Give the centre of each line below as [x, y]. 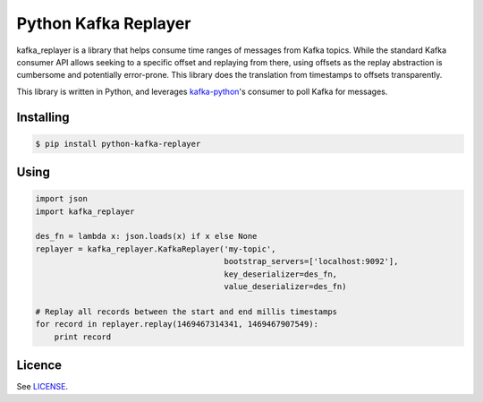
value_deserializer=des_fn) [285, 287]
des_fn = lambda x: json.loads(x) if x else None [146, 236]
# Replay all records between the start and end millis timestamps [186, 312]
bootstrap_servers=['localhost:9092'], [311, 261]
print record [83, 337]
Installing [43, 117]
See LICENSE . [42, 387]
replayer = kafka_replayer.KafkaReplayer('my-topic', [156, 249]
